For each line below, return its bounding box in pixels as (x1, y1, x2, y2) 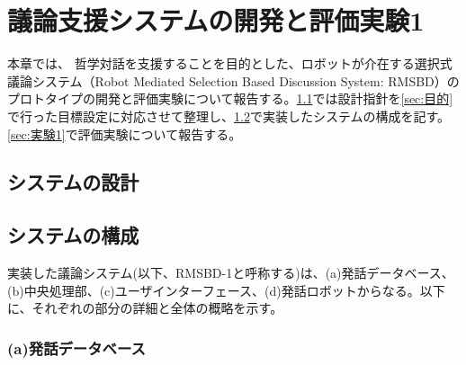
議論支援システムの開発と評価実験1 (7, 2, 425, 39)
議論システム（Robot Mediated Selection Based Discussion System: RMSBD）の (7, 71, 460, 90)
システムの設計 (7, 168, 139, 196)
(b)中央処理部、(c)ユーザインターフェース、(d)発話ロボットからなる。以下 (7, 280, 445, 299)
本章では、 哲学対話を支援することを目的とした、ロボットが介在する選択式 (7, 54, 453, 73)
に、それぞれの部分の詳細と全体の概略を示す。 (7, 298, 283, 317)
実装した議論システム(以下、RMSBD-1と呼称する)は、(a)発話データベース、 (7, 263, 454, 282)
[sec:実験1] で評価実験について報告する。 (7, 124, 242, 143)
